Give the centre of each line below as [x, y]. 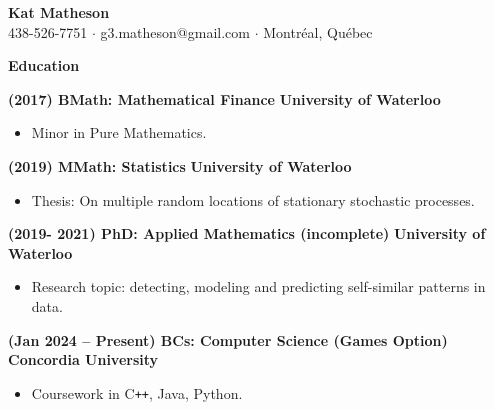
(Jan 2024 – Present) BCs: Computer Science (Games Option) [228, 339]
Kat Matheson [59, 12]
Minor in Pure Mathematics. [119, 132]
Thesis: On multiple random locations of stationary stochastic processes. [253, 199]
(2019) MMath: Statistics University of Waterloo [180, 165]
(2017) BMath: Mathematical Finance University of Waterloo [224, 98]
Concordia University [83, 359]
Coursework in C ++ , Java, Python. [137, 392]
